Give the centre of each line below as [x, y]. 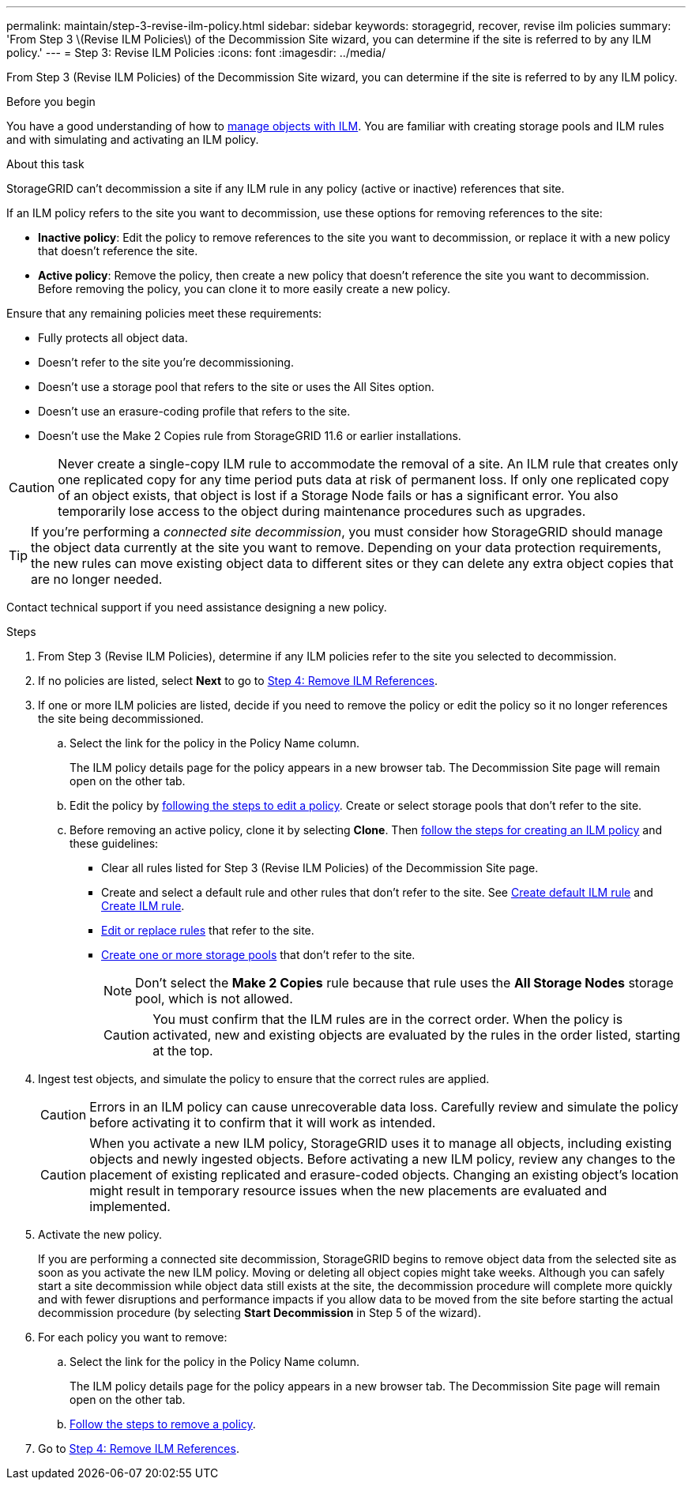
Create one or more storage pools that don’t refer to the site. [258, 955]
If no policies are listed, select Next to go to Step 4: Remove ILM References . [238, 681]
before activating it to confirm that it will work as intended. [263, 1123]
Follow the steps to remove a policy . [163, 1424]
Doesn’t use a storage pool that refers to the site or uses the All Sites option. [236, 387]
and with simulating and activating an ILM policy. [133, 139]
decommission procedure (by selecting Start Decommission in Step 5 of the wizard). [259, 1313]
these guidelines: [114, 843]
